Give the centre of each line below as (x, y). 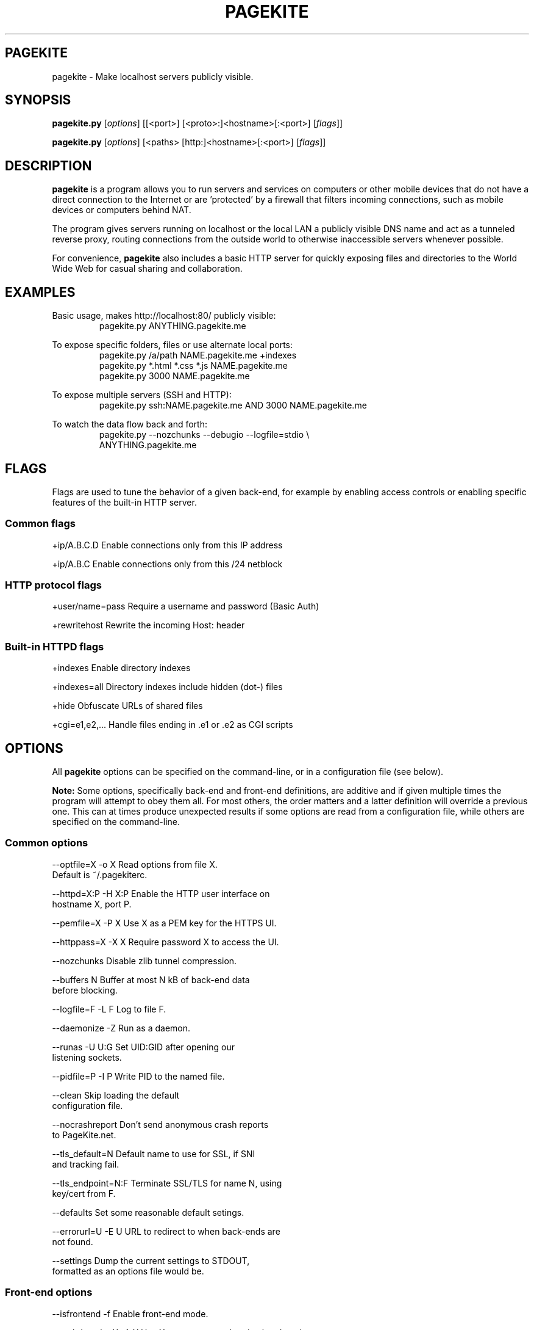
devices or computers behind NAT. (122, 210)
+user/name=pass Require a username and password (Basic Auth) (186, 606)
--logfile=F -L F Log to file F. (109, 1009)
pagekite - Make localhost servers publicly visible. (153, 76)
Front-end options (49, 1292)
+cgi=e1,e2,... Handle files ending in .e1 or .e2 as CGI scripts (173, 725)
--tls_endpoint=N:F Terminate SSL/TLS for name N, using (167, 1183)
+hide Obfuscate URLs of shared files (127, 706)
